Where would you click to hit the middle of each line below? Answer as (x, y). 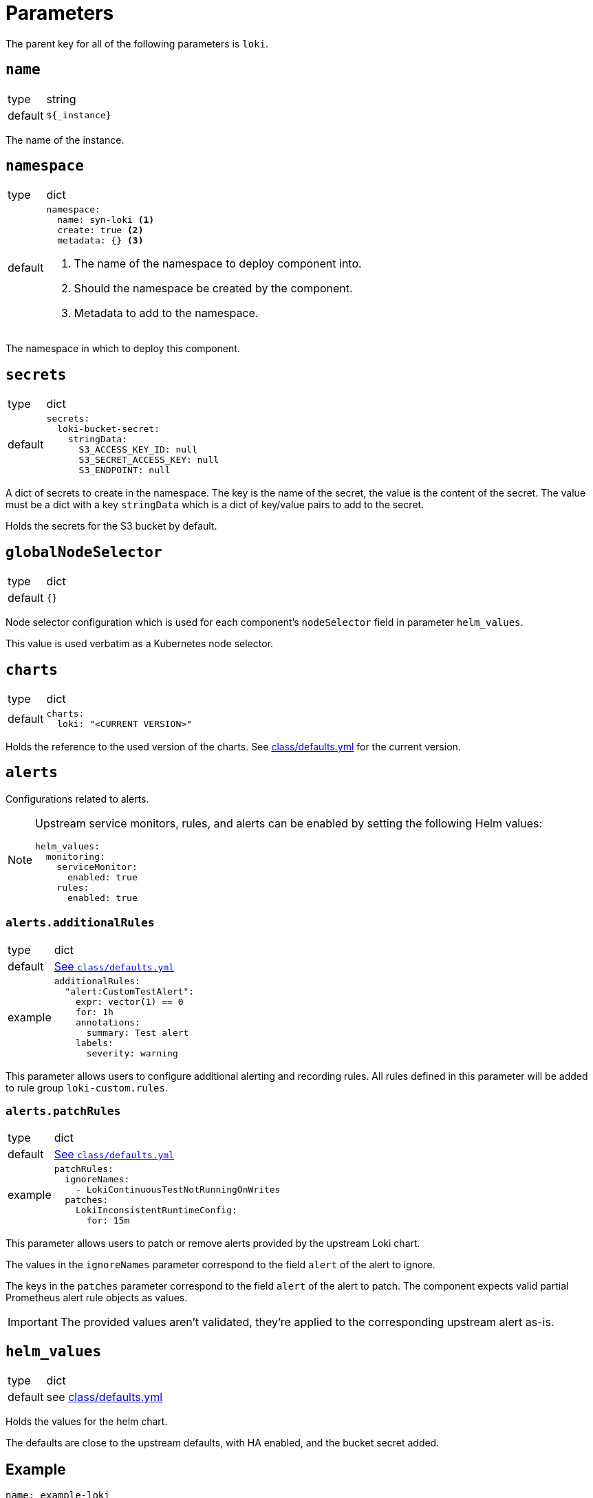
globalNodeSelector (84, 552)
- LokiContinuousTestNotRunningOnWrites (178, 1190)
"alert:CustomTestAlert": (130, 991)
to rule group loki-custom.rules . (87, 1087)
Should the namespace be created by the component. (213, 289)
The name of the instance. (65, 140)
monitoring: (75, 856)
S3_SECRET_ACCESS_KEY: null (149, 460)
